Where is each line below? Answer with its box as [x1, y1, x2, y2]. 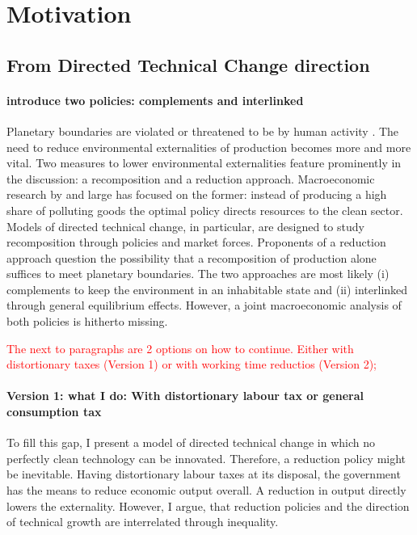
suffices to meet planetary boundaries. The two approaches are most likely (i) [6, 265, 390, 282]
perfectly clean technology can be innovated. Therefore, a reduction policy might [6, 449, 406, 466]
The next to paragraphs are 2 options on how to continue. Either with [6, 339, 354, 356]
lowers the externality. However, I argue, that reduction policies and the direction [6, 497, 410, 514]
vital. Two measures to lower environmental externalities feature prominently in [6, 154, 402, 171]
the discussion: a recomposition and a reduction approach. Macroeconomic [6, 170, 375, 187]
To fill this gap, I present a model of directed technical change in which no [6, 434, 375, 451]
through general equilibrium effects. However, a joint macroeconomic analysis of [6, 297, 402, 314]
